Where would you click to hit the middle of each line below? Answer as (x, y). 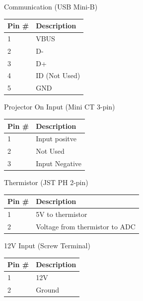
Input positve (56, 139)
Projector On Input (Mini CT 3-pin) (60, 107)
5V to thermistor (62, 214)
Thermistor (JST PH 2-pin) (46, 182)
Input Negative (59, 163)
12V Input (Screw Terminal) (47, 245)
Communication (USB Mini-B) (51, 6)
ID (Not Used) (58, 75)
